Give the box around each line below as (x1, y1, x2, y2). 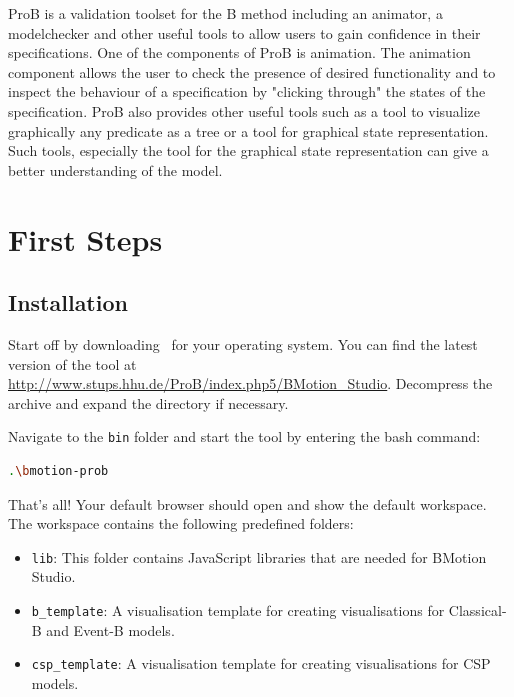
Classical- (448, 599, 507, 620)
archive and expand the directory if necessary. (8, 392, 289, 413)
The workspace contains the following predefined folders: (8, 513, 354, 534)
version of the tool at (8, 353, 137, 374)
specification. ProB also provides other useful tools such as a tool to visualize (8, 100, 481, 121)
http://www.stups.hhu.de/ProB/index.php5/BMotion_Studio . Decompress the (8, 373, 493, 394)
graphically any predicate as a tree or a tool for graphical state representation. (8, 120, 489, 141)
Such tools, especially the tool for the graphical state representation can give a (8, 140, 489, 161)
